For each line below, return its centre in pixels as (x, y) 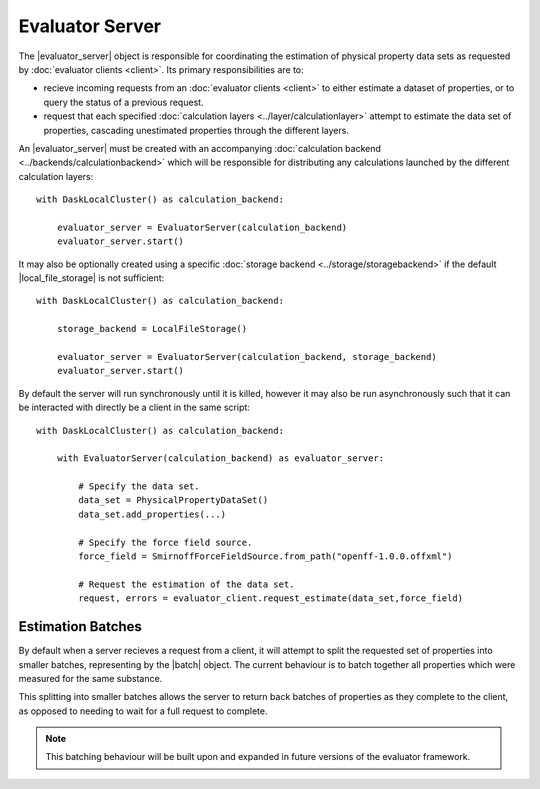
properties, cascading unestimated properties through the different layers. (196, 130)
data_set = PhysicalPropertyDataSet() (173, 500)
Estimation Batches (80, 626)
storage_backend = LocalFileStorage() (152, 329)
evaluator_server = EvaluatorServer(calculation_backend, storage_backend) (246, 356)
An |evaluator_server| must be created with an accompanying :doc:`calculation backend (200, 148)
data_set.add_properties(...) (152, 514)
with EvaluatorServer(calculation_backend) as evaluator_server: (220, 458)
